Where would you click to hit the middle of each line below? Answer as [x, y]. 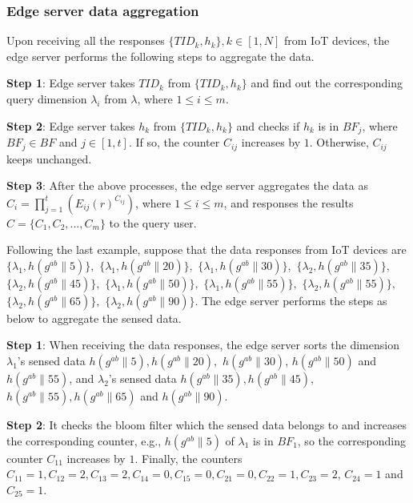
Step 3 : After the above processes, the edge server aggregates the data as [187, 185]
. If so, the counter [174, 142]
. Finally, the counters [188, 458]
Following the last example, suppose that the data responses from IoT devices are [206, 249]
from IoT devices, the [337, 40]
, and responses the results [289, 202]
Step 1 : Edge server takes [71, 83]
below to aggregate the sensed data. [94, 318]
